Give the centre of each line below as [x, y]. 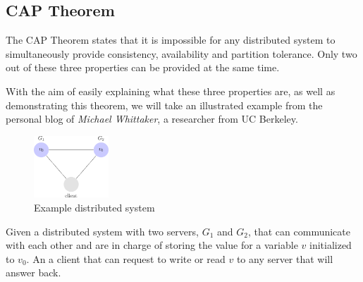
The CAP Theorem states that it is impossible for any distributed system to [171, 40]
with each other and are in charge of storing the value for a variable [152, 245]
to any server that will [285, 258]
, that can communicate [299, 231]
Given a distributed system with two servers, [102, 231]
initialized [330, 245]
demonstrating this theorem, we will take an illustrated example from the [164, 105]
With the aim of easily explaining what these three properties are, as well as [171, 91]
